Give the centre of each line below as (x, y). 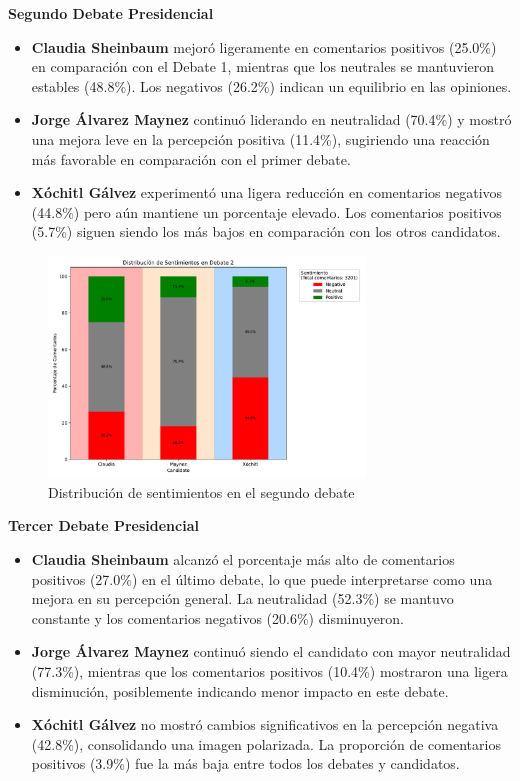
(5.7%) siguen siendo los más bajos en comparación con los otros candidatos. (266, 231)
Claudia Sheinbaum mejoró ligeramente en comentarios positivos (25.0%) (264, 46)
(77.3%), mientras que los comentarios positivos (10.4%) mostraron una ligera (269, 671)
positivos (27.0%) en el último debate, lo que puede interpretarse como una (262, 578)
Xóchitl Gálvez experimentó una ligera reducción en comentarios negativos (267, 192)
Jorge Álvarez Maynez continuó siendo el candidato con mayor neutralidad (271, 651)
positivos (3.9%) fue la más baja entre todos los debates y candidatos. (245, 763)
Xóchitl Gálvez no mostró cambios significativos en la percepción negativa (265, 724)
